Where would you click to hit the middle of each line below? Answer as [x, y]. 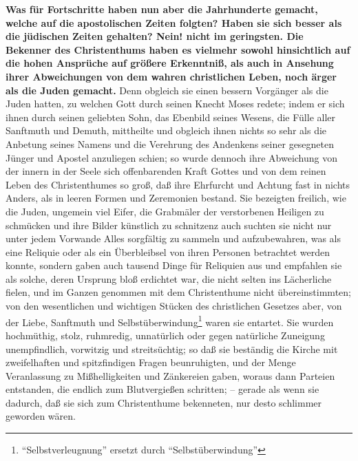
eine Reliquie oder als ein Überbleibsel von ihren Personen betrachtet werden [168, 251]
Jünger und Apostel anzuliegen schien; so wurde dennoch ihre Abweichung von [172, 157]
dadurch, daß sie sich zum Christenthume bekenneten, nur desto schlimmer [164, 402]
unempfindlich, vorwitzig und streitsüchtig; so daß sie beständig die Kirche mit [172, 349]
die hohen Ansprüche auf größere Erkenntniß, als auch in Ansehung [170, 63]
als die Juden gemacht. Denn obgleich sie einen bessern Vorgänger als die [167, 90]
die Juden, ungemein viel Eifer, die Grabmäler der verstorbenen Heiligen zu [165, 211]
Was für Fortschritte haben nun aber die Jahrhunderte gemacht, [162, 9]
